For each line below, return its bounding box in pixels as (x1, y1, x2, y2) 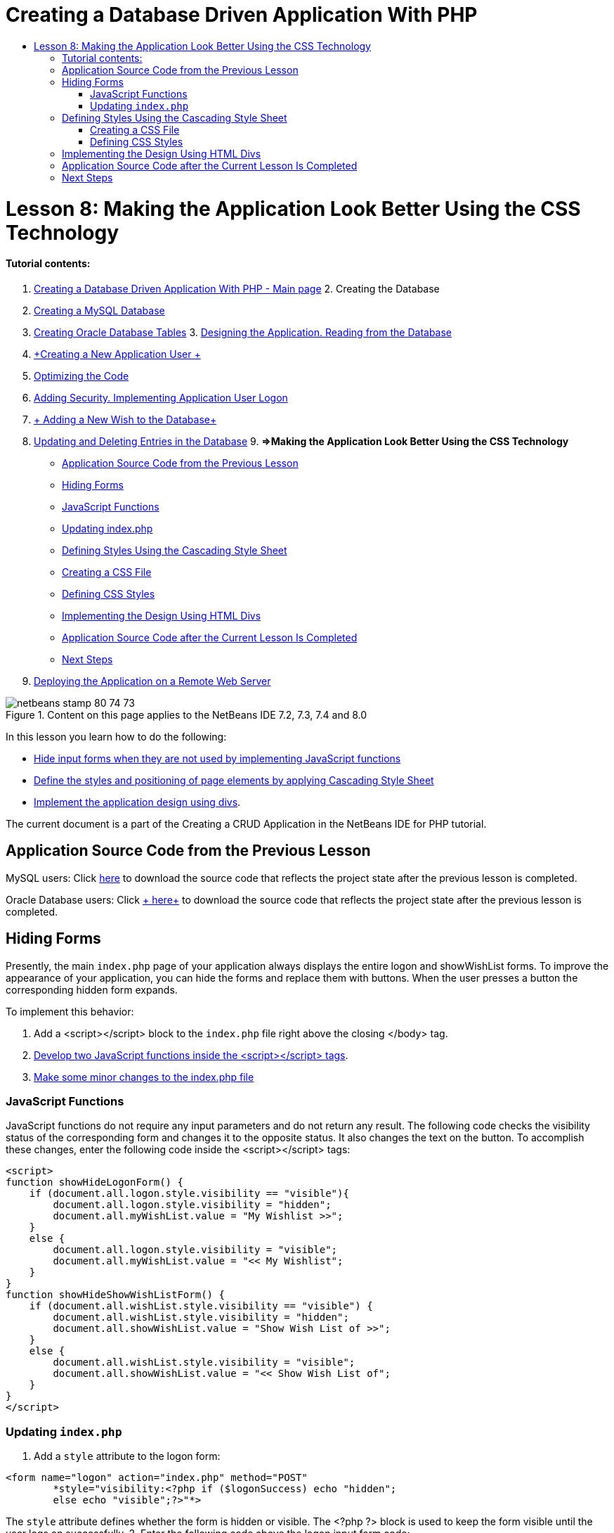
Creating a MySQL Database (34, 304, 165, 316)
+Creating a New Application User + (34, 347, 201, 360)
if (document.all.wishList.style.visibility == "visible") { (29, 1300, 373, 1312)
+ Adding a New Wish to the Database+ (34, 413, 217, 425)
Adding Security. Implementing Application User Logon (34, 391, 288, 404)
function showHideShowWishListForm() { (6, 1289, 225, 1301)
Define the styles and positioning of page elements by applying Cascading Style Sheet (34, 774, 434, 786)
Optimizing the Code (34, 369, 129, 382)
